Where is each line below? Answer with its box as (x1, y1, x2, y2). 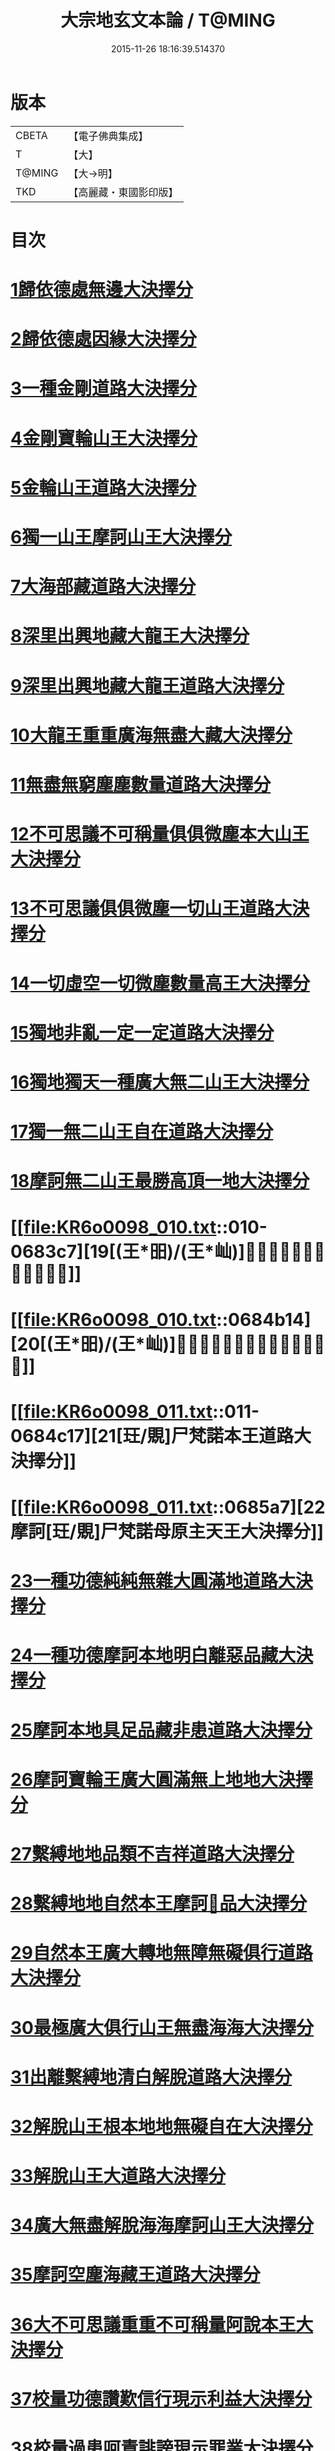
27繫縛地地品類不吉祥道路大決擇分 (10, 1842, 295, 1865)
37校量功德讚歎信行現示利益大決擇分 (10, 2387, 313, 2410)
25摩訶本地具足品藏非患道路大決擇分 (10, 1719, 313, 1741)
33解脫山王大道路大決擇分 (10, 2165, 227, 2188)
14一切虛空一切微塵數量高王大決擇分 (10, 972, 311, 995)
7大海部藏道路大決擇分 (10, 576, 197, 598)
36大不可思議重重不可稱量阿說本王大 (10, 2313, 314, 2336)
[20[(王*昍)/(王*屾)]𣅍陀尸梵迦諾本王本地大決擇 (10, 1332, 326, 1355)
